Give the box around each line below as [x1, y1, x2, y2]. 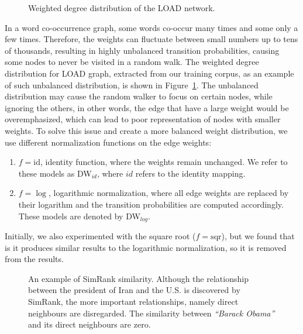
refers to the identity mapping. [135, 167, 246, 179]
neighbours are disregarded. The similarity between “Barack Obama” [28, 307, 275, 319]
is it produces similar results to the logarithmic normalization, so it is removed [5, 241, 287, 253]
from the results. [5, 253, 64, 265]
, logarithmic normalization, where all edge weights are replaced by [48, 187, 289, 199]
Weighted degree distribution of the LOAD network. [28, 2, 215, 13]
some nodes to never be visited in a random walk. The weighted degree [5, 56, 259, 68]
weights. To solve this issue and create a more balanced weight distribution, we [5, 124, 288, 136]
